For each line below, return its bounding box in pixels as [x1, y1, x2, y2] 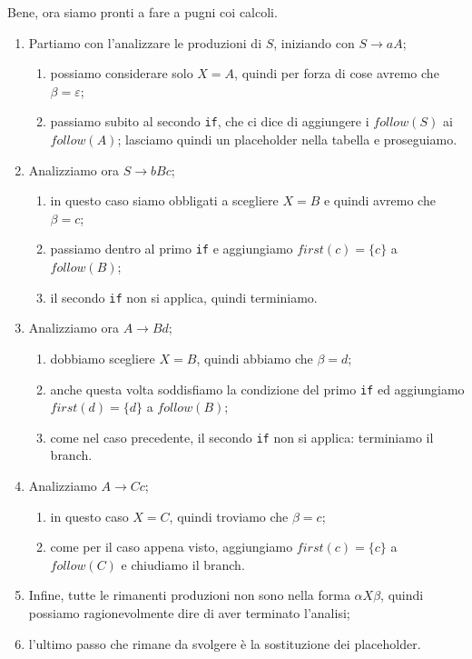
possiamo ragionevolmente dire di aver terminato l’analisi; [28, 603, 350, 622]
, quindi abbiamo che [196, 348, 313, 367]
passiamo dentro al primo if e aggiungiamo [50, 239, 293, 258]
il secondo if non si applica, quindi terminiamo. [50, 287, 318, 306]
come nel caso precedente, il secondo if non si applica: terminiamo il [50, 427, 434, 446]
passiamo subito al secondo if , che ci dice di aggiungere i [50, 112, 369, 131]
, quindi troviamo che [169, 506, 289, 525]
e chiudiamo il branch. [121, 554, 245, 574]
